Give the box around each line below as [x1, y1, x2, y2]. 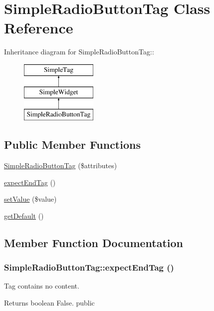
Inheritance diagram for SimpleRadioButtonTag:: [4, 46, 154, 57]
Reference [4, 17, 73, 38]
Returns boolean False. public [4, 298, 95, 308]
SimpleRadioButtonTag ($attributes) [4, 160, 117, 171]
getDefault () [4, 210, 44, 221]
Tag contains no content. [4, 281, 79, 291]
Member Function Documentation [4, 235, 184, 250]
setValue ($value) [4, 194, 57, 204]
